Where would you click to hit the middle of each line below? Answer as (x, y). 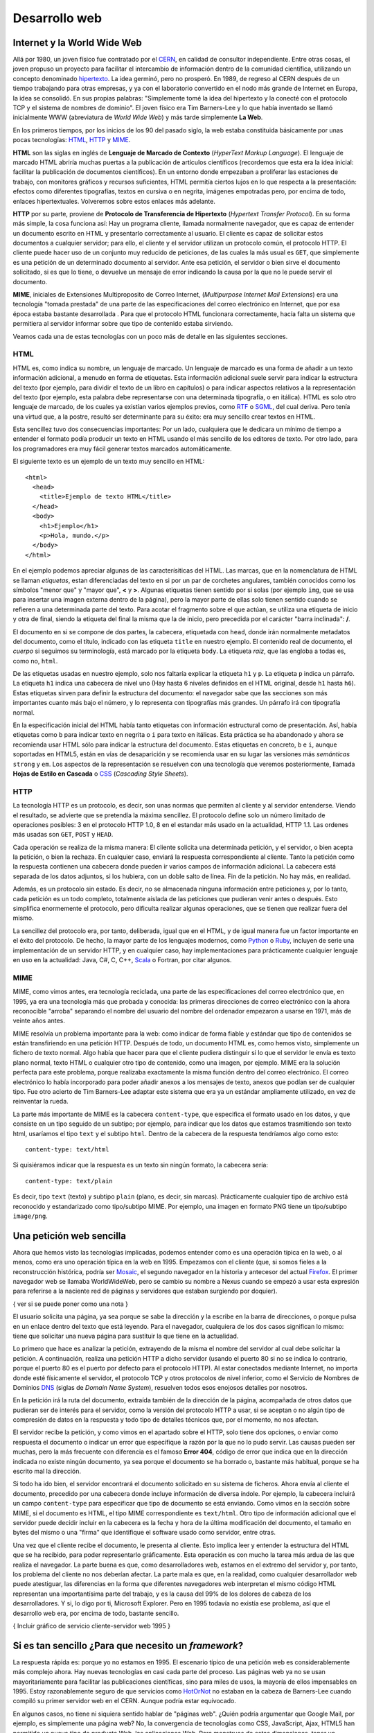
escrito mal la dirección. (47, 1471)
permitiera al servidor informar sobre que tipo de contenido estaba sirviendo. (123, 324)
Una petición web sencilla (69, 1236)
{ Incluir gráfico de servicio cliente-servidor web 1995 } (92, 1626)
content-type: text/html (67, 1149)
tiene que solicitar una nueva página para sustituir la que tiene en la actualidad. (126, 1336)
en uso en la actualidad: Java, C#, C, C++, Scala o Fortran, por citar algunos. (122, 959)
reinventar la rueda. (41, 1101)
